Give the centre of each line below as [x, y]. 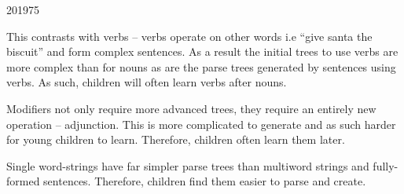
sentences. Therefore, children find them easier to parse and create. [205, 181]
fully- [386, 165]
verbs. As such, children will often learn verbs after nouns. [147, 82]
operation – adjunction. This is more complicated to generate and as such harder [201, 124]
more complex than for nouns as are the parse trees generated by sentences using [201, 66]
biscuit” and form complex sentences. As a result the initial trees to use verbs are [202, 51]
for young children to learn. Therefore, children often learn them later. [176, 139]
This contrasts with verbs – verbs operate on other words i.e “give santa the [189, 36]
